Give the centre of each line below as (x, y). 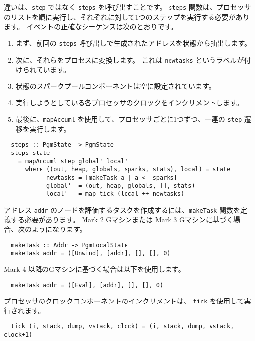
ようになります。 (59, 229)
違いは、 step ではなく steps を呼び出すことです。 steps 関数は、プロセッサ (127, 7)
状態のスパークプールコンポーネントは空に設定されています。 (115, 86)
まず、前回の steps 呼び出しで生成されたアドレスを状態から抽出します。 (133, 43)
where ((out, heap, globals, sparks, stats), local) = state (128, 170)
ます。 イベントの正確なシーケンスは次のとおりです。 (91, 26)
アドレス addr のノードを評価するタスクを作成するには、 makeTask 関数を (122, 209)
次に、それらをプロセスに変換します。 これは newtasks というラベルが (130, 59)
